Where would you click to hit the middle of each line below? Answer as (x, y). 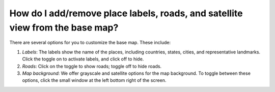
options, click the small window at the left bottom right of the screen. (94, 80)
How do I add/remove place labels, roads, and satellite (126, 13)
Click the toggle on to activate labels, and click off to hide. (83, 59)
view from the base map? (64, 27)
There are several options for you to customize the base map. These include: (90, 43)
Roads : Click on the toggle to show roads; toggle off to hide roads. (92, 66)
